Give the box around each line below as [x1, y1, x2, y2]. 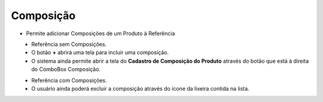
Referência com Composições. [31, 76, 107, 84]
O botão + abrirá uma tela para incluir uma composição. [31, 49, 169, 56]
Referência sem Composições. [31, 41, 107, 48]
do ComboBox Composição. [31, 66, 101, 73]
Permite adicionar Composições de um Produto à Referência [26, 30, 175, 37]
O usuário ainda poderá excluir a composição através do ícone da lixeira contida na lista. [31, 85, 249, 92]
